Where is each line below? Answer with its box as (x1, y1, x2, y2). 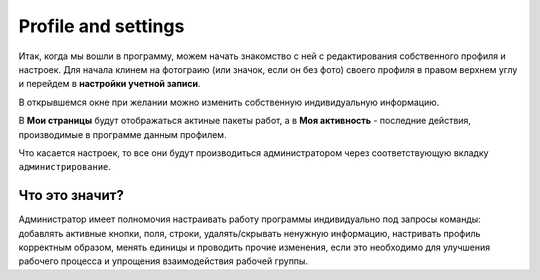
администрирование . (18, 161, 112, 173)
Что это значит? (18, 187, 124, 204)
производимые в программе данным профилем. (18, 128, 227, 140)
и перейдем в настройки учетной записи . (18, 78, 201, 90)
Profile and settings (18, 15, 185, 37)
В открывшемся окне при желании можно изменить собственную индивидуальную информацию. (18, 96, 440, 108)
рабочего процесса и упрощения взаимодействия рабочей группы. (18, 255, 309, 267)
